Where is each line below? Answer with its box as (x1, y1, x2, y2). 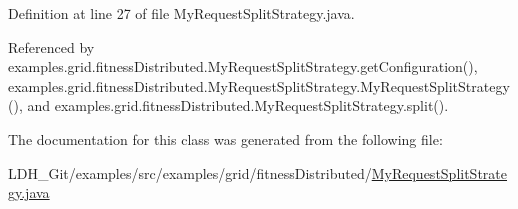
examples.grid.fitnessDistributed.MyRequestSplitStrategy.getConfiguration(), (8, 56, 478, 77)
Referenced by (8, 36, 95, 57)
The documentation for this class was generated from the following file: (8, 128, 443, 149)
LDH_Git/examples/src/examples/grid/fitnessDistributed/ (8, 162, 372, 183)
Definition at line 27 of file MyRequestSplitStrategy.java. (8, 3, 355, 23)
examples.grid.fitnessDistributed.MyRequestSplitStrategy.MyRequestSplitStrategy (8, 75, 510, 96)
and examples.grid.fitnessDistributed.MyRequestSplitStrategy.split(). (27, 95, 449, 116)
